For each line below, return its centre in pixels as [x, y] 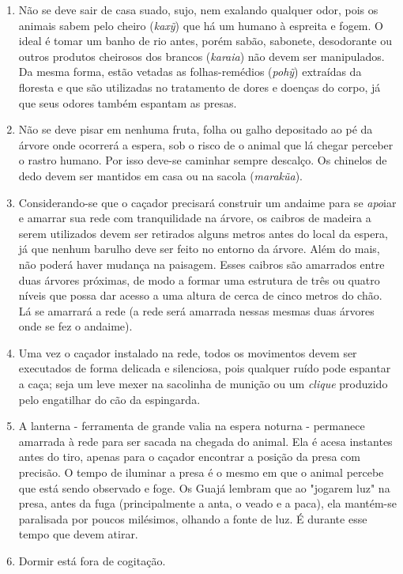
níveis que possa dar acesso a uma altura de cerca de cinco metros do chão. [200, 295]
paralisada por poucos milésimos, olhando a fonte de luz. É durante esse [193, 518]
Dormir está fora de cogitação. [92, 561]
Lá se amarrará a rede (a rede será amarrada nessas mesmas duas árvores [196, 310]
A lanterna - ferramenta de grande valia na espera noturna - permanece [192, 426]
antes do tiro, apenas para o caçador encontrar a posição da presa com [189, 457]
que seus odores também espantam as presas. [128, 102]
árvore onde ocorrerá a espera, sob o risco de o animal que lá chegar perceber [206, 144]
